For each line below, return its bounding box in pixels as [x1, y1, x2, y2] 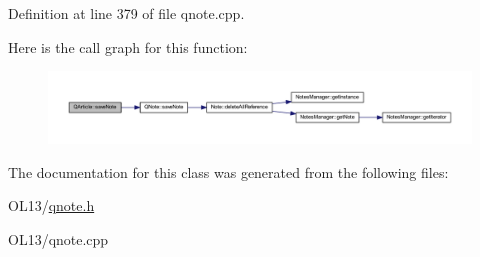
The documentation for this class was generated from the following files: [8, 161, 449, 182]
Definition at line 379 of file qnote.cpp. [8, 3, 245, 23]
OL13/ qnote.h [8, 195, 95, 216]
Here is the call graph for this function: [8, 36, 248, 57]
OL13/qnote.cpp [8, 228, 109, 249]
